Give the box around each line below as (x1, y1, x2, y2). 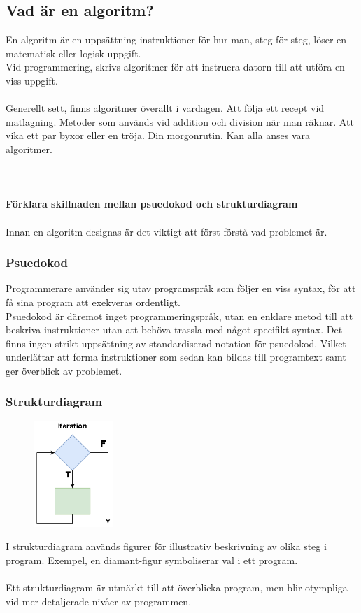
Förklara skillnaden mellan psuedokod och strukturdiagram (6, 196, 298, 211)
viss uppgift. (6, 73, 58, 87)
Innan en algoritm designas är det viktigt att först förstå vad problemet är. (6, 224, 327, 238)
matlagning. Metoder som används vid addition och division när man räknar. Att (6, 114, 354, 129)
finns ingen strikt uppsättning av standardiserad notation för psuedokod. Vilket (6, 336, 346, 350)
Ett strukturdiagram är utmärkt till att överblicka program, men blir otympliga (6, 580, 348, 595)
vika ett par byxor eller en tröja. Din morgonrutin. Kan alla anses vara (6, 128, 311, 143)
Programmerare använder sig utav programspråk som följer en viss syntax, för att (6, 281, 356, 296)
